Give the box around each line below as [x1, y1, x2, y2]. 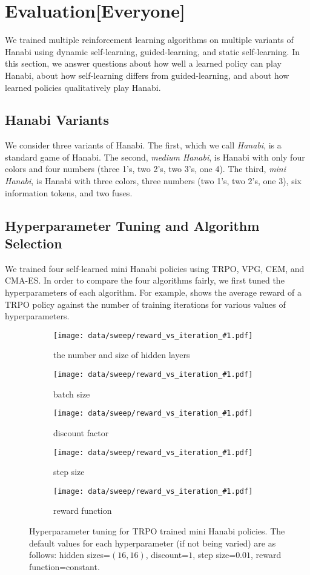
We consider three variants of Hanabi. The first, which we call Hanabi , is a [5, 139, 282, 151]
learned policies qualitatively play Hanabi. [5, 81, 161, 93]
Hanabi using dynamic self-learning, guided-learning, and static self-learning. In [5, 45, 300, 58]
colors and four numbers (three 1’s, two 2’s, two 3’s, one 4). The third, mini [5, 162, 286, 175]
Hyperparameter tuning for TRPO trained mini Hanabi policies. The [29, 525, 285, 537]
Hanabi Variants [5, 110, 109, 129]
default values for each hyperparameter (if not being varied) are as [29, 536, 276, 549]
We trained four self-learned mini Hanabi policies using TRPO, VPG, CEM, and [5, 262, 305, 274]
